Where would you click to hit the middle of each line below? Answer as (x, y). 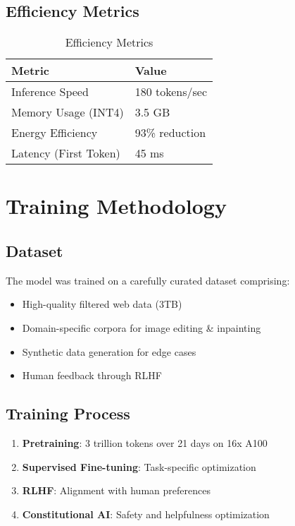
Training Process (68, 413)
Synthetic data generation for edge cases (109, 351)
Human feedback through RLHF (92, 375)
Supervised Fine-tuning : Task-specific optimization (139, 466)
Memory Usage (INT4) (68, 112)
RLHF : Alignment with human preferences (116, 490)
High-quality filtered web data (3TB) (102, 304)
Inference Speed (50, 92)
